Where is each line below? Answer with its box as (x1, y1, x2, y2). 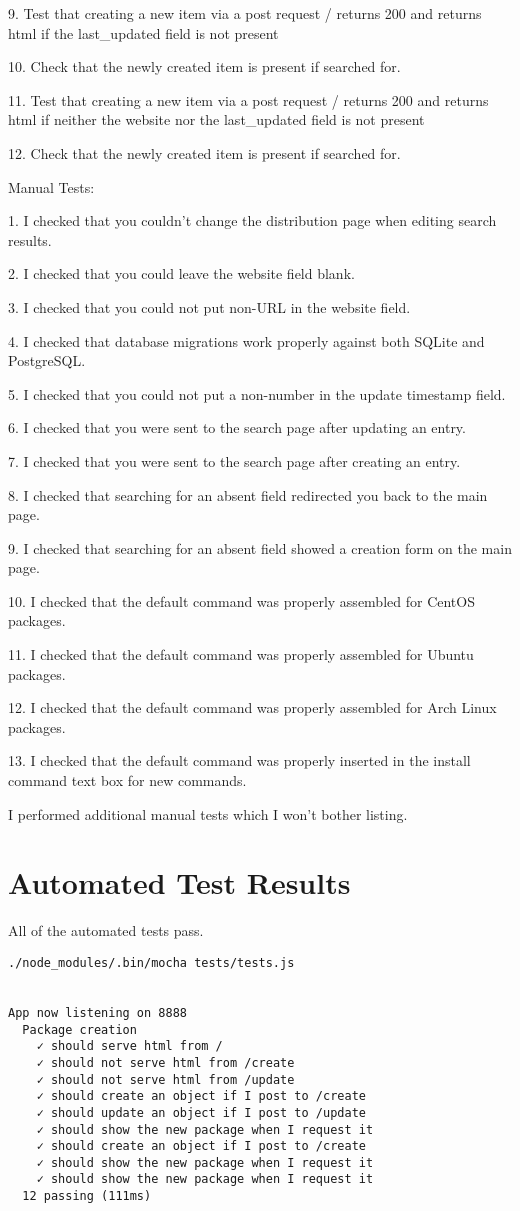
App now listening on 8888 (8, 1005, 187, 1020)
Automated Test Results (8, 862, 351, 903)
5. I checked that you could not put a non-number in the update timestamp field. (8, 383, 506, 404)
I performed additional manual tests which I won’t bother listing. (8, 803, 408, 824)
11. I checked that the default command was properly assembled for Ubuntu (8, 644, 474, 665)
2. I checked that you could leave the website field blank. (8, 263, 355, 284)
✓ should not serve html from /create (36, 1055, 295, 1070)
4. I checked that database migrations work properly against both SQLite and (8, 330, 485, 351)
